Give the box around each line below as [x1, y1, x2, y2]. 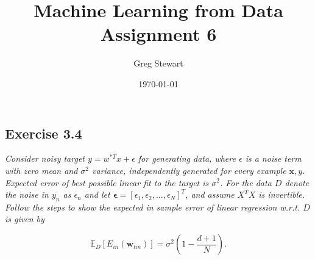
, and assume [185, 188, 235, 201]
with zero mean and [5, 164, 78, 176]
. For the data [220, 176, 272, 189]
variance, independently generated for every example [92, 164, 286, 176]
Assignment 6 [100, 21, 217, 46]
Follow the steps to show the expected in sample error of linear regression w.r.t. [5, 200, 300, 213]
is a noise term [245, 152, 302, 165]
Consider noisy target [5, 152, 85, 165]
